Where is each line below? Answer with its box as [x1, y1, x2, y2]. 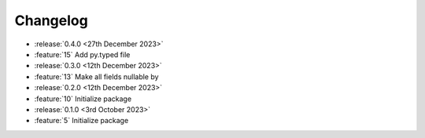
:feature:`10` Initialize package [34, 94, 132, 103]
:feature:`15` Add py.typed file [34, 49, 131, 59]
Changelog [14, 12, 88, 29]
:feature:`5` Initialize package [34, 116, 129, 125]
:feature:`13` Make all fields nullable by [34, 71, 159, 82]
